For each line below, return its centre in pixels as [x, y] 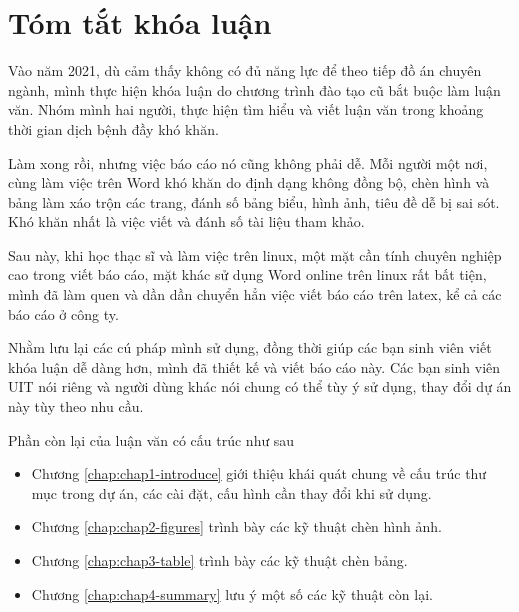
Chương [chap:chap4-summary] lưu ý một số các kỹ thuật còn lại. [232, 593]
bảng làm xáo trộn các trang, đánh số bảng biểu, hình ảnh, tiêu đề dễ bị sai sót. [254, 201]
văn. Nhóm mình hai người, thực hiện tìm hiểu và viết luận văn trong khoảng [246, 109]
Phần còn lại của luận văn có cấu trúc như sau [151, 439]
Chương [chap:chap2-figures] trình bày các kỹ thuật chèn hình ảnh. [236, 526]
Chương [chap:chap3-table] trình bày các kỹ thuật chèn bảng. [219, 560]
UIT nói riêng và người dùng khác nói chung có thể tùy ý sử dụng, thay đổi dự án [260, 386]
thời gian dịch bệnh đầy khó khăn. [113, 128]
